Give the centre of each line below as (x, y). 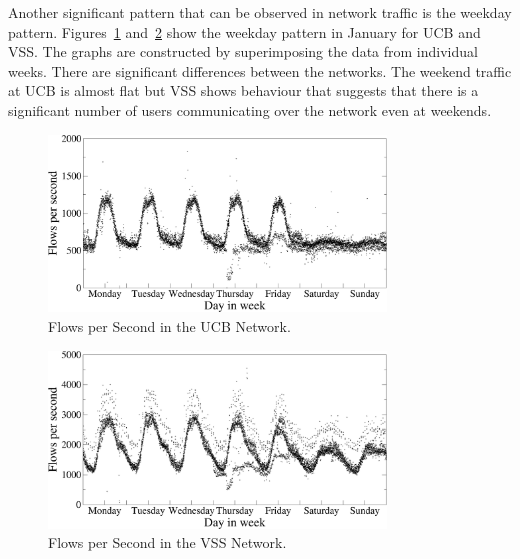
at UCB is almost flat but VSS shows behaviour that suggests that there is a (243, 90)
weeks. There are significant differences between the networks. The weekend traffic (260, 70)
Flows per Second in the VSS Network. (167, 542)
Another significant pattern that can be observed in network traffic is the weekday (260, 12)
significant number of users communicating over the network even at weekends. (250, 109)
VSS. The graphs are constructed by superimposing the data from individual (243, 51)
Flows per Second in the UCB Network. (169, 326)
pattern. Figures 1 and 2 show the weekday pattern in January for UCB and (244, 31)
